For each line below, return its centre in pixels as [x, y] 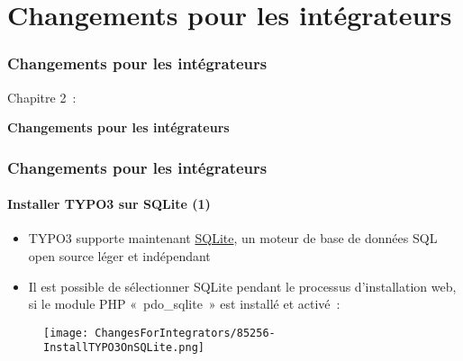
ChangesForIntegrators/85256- [185, 333]
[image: [66, 333]
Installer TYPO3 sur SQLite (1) [109, 204]
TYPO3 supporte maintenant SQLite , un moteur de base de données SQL [233, 238]
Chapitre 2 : [42, 97]
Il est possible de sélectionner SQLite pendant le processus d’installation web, [242, 286]
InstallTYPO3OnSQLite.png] [124, 348]
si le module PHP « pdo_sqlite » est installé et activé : [184, 304]
